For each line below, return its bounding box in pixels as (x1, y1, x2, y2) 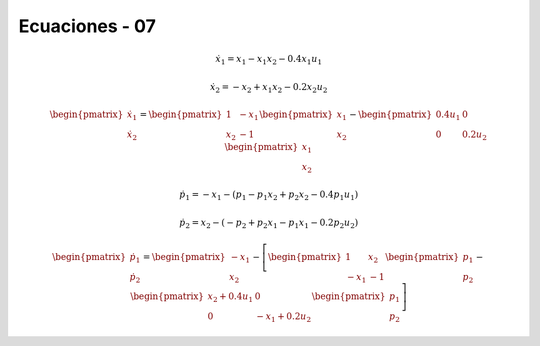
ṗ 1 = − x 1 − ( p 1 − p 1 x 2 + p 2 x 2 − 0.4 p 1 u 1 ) (178, 189, 359, 203)
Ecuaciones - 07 (18, 15, 157, 37)
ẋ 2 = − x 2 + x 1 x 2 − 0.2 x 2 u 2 (210, 81, 328, 95)
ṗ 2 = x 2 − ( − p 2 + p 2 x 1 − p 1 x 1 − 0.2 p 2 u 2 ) (178, 216, 359, 230)
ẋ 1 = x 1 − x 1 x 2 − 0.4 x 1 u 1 (215, 53, 323, 67)
